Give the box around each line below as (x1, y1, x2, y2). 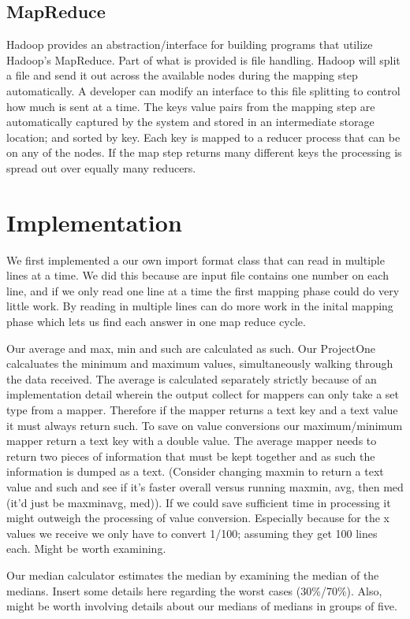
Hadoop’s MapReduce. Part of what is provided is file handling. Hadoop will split (6, 51, 401, 68)
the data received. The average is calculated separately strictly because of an (6, 370, 377, 387)
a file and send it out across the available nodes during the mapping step (6, 67, 358, 83)
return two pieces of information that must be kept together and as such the (6, 447, 375, 464)
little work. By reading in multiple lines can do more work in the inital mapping (6, 298, 393, 314)
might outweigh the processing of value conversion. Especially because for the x (6, 510, 390, 526)
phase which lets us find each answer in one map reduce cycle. (6, 313, 306, 330)
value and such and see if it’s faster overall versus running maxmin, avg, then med (6, 478, 404, 495)
